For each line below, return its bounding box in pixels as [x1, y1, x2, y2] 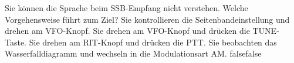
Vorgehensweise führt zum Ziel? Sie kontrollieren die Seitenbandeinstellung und [5, 13, 290, 25]
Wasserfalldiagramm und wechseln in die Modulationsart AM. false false [5, 47, 262, 60]
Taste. [5, 36, 27, 48]
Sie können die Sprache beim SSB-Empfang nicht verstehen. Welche [5, 2, 248, 13]
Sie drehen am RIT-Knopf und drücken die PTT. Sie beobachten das [29, 36, 277, 48]
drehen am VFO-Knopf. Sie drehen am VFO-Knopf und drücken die [5, 24, 250, 37]
